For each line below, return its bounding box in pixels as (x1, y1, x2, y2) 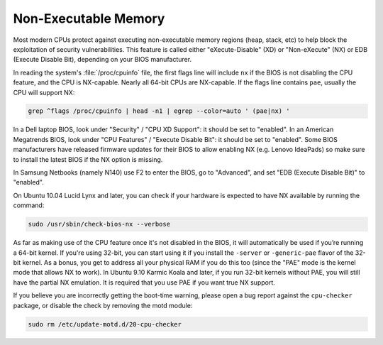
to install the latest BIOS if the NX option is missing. (13, 155, 163, 163)
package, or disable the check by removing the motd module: (13, 301, 193, 310)
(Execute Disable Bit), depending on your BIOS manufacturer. (13, 55, 191, 64)
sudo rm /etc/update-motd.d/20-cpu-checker (28, 320, 182, 328)
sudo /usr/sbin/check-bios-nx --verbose (28, 220, 170, 229)
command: (13, 201, 45, 209)
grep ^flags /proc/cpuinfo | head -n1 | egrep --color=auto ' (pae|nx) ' (28, 107, 290, 115)
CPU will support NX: (13, 88, 75, 97)
